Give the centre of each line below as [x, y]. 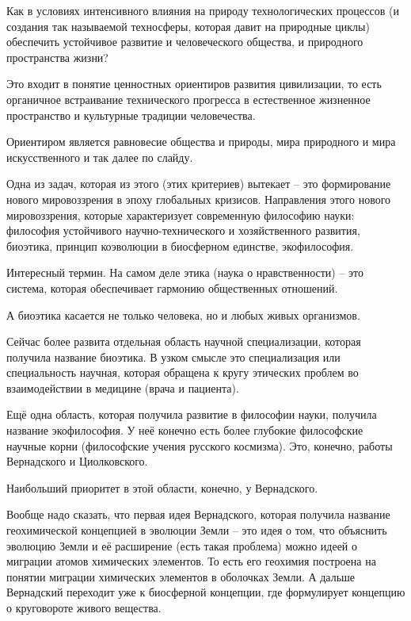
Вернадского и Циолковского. [77, 461]
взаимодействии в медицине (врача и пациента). [123, 387]
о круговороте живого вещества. [84, 608]
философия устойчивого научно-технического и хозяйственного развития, [183, 230]
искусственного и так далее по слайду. [100, 157]
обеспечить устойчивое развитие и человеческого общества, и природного [185, 42]
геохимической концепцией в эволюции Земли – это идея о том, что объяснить [197, 530]
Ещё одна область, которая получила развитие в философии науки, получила [192, 414]
